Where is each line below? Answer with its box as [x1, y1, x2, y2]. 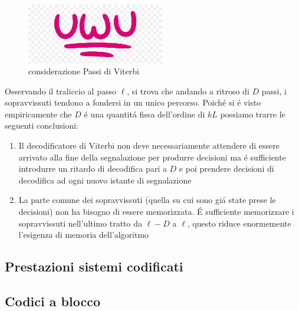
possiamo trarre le [220, 107, 285, 120]
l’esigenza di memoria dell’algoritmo [18, 228, 149, 241]
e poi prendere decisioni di [179, 162, 274, 175]
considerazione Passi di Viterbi [28, 65, 139, 77]
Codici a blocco [5, 292, 100, 310]
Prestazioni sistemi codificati [5, 257, 183, 276]
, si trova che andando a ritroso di [127, 84, 249, 97]
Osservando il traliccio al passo [5, 84, 116, 97]
